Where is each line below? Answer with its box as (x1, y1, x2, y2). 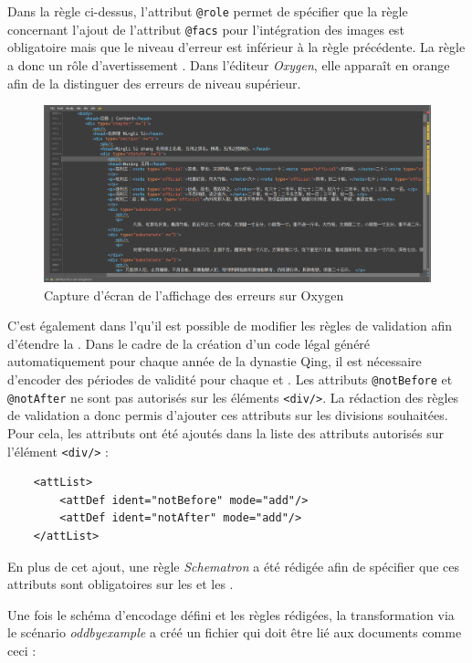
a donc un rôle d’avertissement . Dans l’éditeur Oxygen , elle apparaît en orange (7, 55, 450, 74)
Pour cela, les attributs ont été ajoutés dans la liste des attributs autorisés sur (7, 423, 444, 442)
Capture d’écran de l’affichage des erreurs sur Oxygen (44, 285, 344, 304)
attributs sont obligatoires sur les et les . (7, 574, 234, 594)
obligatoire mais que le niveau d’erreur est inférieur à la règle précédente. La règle (7, 37, 466, 57)
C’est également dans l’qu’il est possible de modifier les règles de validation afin (7, 316, 453, 335)
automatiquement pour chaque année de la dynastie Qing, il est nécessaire (7, 352, 422, 371)
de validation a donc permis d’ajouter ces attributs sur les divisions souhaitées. (7, 405, 448, 425)
